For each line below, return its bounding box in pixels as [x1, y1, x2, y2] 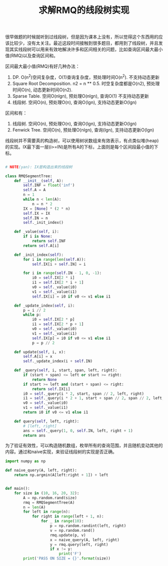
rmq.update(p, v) [49, 532, 86, 537]
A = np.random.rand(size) [23, 495, 77, 500]
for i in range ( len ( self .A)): [23, 257, 86, 262]
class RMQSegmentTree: [5, 174, 52, 179]
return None [31, 377, 57, 382]
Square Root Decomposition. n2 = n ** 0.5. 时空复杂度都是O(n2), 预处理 [12, 80, 160, 86]
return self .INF [31, 239, 66, 244]
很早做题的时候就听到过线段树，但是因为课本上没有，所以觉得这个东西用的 [5, 34, 158, 40]
